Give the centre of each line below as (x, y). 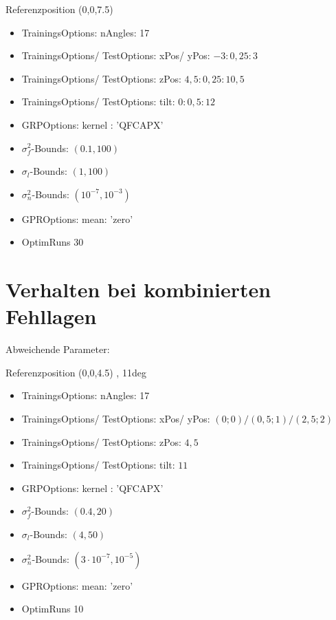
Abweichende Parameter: (58, 349)
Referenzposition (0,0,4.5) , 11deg (76, 372)
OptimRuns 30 (53, 242)
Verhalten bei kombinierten (138, 289)
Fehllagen (51, 316)
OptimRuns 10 (53, 609)
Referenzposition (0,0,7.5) (59, 9)
